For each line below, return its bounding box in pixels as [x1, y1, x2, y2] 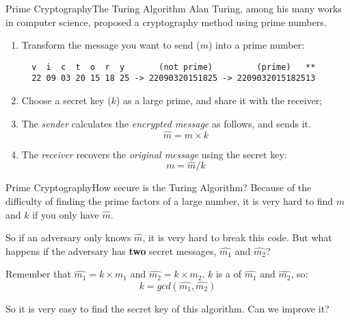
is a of [215, 267, 241, 281]
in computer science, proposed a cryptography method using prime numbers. [5, 14, 327, 29]
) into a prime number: [208, 38, 305, 52]
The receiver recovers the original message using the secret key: [21, 147, 287, 161]
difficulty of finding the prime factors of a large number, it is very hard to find [5, 193, 334, 208]
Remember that [5, 267, 71, 281]
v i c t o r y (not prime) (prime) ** [31, 62, 316, 72]
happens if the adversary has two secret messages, [5, 243, 217, 258]
